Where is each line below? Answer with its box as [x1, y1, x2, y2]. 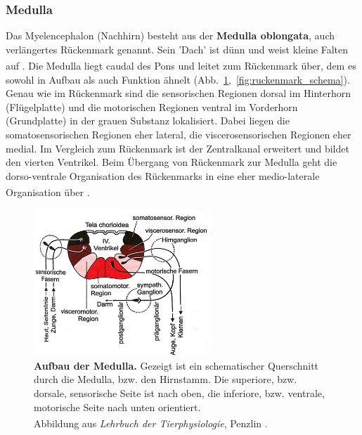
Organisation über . [6, 185, 90, 200]
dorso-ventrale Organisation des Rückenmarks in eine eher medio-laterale [6, 168, 320, 183]
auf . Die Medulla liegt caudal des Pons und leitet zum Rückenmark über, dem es [6, 58, 356, 73]
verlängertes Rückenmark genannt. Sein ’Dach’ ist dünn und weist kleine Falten [6, 41, 349, 56]
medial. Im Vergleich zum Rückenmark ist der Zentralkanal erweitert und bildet [6, 141, 349, 155]
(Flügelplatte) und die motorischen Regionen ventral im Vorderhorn [6, 99, 298, 114]
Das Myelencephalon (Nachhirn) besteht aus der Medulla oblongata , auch [6, 28, 335, 43]
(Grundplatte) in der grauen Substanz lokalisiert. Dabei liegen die [6, 113, 290, 128]
